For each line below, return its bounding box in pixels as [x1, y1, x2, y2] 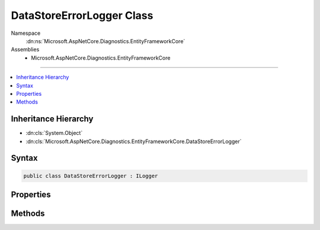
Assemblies [11, 46, 40, 53]
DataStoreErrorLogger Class [11, 9, 153, 22]
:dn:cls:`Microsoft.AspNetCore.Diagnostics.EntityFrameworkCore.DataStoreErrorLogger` [25, 138, 242, 145]
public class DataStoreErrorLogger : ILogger [23, 172, 158, 179]
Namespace [11, 30, 41, 37]
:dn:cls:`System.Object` [25, 129, 83, 137]
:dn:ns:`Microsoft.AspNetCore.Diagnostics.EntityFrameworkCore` [25, 37, 185, 44]
